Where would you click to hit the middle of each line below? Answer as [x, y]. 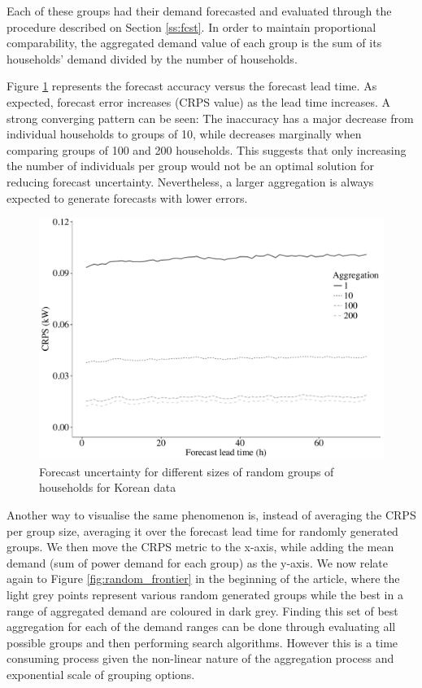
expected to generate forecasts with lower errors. [127, 197]
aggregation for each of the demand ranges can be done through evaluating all [201, 627]
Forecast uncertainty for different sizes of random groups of [187, 471]
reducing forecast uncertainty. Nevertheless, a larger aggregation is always [190, 181]
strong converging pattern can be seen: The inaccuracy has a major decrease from [210, 118]
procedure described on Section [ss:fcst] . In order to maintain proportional [191, 26]
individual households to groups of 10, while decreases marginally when [184, 134]
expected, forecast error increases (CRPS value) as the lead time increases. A [198, 101]
